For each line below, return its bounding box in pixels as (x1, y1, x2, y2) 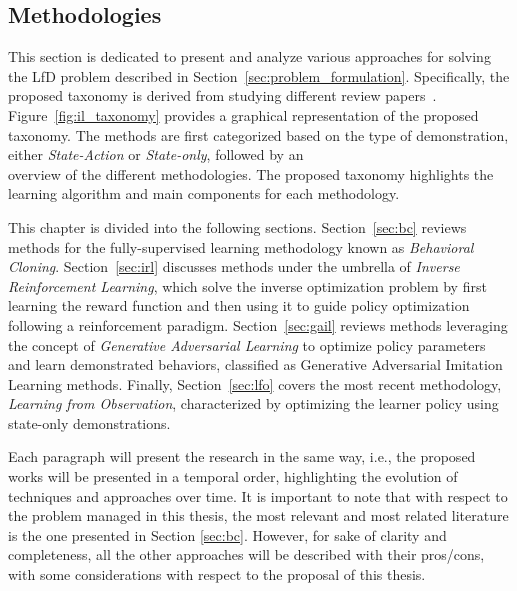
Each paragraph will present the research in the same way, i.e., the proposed (8, 446, 476, 467)
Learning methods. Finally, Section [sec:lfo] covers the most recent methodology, (8, 373, 502, 394)
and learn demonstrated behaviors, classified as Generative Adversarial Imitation (8, 354, 503, 375)
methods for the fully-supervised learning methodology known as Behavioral (8, 236, 474, 257)
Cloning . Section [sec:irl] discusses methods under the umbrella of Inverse (8, 256, 460, 277)
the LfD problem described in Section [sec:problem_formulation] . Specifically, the (8, 65, 510, 86)
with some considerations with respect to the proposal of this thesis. (8, 564, 426, 585)
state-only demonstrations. (8, 412, 171, 433)
